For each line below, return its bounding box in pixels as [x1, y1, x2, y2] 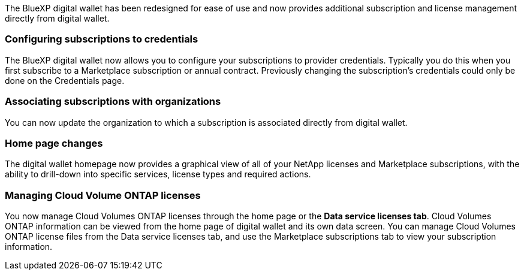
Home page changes [5, 137, 103, 149]
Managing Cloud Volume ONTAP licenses [5, 189, 201, 201]
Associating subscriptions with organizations [5, 95, 221, 108]
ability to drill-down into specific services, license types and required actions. [5, 169, 311, 180]
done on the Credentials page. [5, 75, 125, 86]
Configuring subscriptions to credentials [5, 33, 198, 46]
